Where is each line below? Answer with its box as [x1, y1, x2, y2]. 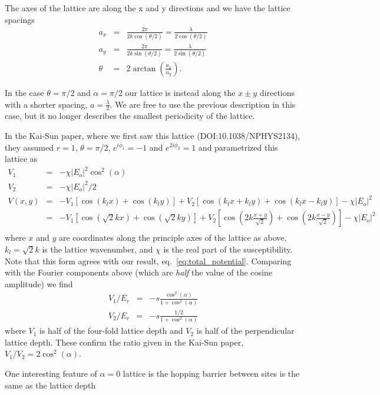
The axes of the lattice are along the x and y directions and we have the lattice [5, 2, 290, 14]
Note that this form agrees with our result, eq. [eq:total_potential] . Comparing [5, 254, 292, 267]
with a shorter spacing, [5, 98, 88, 110]
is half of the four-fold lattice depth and [39, 324, 183, 337]
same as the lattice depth [5, 379, 96, 391]
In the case [5, 86, 44, 98]
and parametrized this [198, 141, 278, 153]
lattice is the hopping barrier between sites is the [123, 367, 300, 380]
